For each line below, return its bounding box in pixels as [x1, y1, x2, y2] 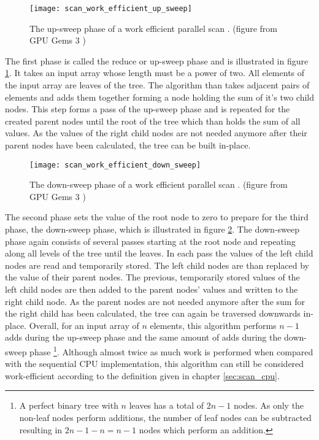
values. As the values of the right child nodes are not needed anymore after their [5, 126, 307, 139]
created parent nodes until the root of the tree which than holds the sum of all [5, 114, 301, 127]
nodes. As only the [233, 399, 304, 412]
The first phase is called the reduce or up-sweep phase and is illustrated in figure [5, 54, 309, 67]
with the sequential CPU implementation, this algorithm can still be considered [5, 357, 304, 370]
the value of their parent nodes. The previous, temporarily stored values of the [5, 271, 300, 284]
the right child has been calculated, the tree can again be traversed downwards [5, 307, 301, 320]
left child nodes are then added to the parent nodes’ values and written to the [5, 283, 298, 295]
